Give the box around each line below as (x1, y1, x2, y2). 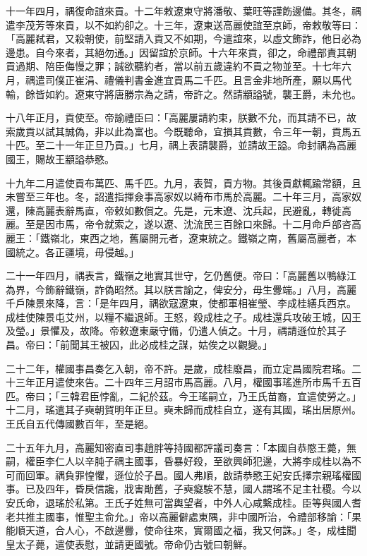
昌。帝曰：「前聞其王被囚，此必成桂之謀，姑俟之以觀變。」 (6, 337, 272, 352)
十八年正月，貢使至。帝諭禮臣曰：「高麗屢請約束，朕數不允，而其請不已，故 (6, 110, 356, 125)
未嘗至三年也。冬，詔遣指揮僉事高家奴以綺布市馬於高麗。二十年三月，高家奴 (6, 189, 361, 204)
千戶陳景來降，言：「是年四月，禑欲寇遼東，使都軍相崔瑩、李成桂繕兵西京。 (6, 296, 356, 310)
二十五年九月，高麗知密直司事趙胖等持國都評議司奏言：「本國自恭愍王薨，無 (6, 440, 356, 454)
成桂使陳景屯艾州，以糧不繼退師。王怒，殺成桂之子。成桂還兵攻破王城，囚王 (6, 309, 361, 324)
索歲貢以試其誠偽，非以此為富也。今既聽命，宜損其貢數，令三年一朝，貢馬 (6, 123, 351, 138)
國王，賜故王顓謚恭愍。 (6, 151, 114, 166)
